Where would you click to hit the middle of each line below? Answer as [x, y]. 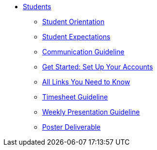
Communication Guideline [83, 52]
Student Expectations [76, 37]
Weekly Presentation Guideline [91, 112]
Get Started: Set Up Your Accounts [98, 67]
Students [37, 7]
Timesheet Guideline [75, 97]
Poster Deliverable [71, 127]
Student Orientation [73, 22]
